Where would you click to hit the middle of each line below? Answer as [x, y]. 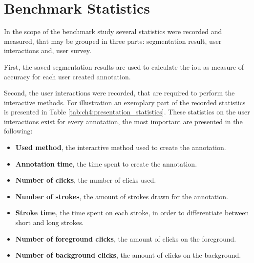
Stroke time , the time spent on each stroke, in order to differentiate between [132, 213]
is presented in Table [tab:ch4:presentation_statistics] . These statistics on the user [127, 112]
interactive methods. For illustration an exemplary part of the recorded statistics [125, 102]
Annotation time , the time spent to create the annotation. [106, 163]
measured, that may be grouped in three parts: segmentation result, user [113, 41]
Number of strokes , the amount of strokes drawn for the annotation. [122, 196]
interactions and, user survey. [48, 50]
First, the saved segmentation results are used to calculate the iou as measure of [124, 66]
